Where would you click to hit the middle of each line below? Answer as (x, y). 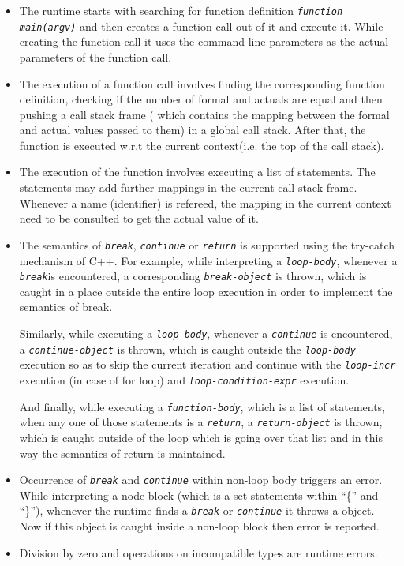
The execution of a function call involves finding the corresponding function (202, 83)
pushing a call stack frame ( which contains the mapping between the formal (204, 114)
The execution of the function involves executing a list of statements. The (197, 172)
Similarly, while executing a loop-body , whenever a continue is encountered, (206, 333)
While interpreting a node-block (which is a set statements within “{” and (199, 495)
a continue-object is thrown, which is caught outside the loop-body (187, 349)
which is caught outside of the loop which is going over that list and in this (201, 437)
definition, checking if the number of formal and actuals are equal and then (201, 99)
